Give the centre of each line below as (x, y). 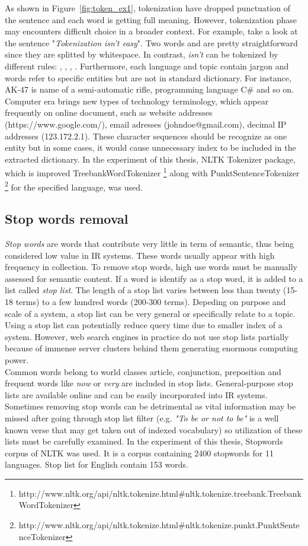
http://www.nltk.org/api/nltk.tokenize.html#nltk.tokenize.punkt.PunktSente (159, 525)
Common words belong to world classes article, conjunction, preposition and (143, 371)
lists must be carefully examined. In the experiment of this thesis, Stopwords (144, 441)
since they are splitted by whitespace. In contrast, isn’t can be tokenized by (142, 54)
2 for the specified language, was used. (74, 186)
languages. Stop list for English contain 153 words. (97, 464)
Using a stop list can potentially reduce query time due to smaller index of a (144, 325)
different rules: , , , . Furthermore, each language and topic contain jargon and (147, 66)
